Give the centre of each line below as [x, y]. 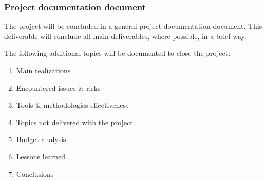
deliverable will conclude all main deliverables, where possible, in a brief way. [125, 36]
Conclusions [35, 174]
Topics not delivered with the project [74, 122]
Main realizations [43, 70]
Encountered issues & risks [58, 87]
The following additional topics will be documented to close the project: [117, 53]
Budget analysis [41, 139]
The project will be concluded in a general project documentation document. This [133, 26]
